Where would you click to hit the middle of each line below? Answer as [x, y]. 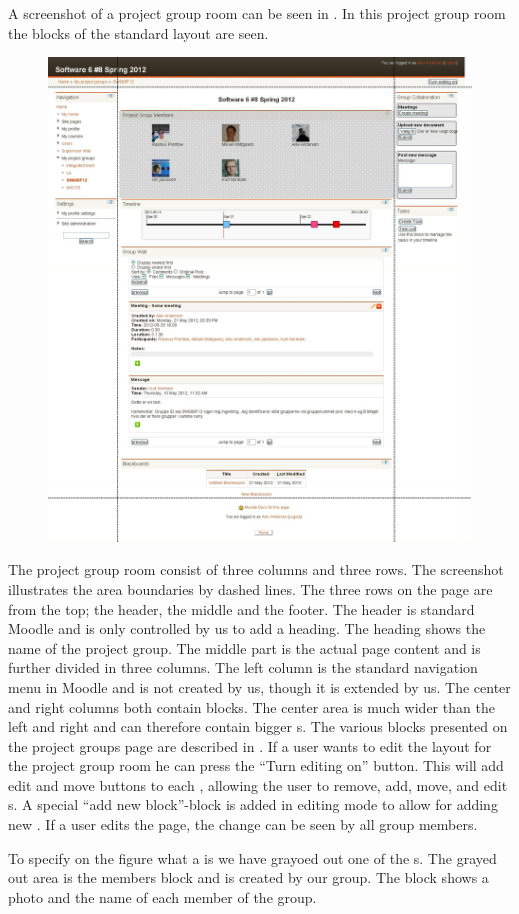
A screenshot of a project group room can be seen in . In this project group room [257, 13]
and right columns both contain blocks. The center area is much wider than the [251, 706]
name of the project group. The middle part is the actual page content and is [244, 647]
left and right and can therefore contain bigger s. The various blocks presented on [258, 726]
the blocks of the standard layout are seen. [138, 32]
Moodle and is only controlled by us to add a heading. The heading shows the [247, 628]
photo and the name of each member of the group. [162, 896]
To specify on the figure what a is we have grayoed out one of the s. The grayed [252, 857]
